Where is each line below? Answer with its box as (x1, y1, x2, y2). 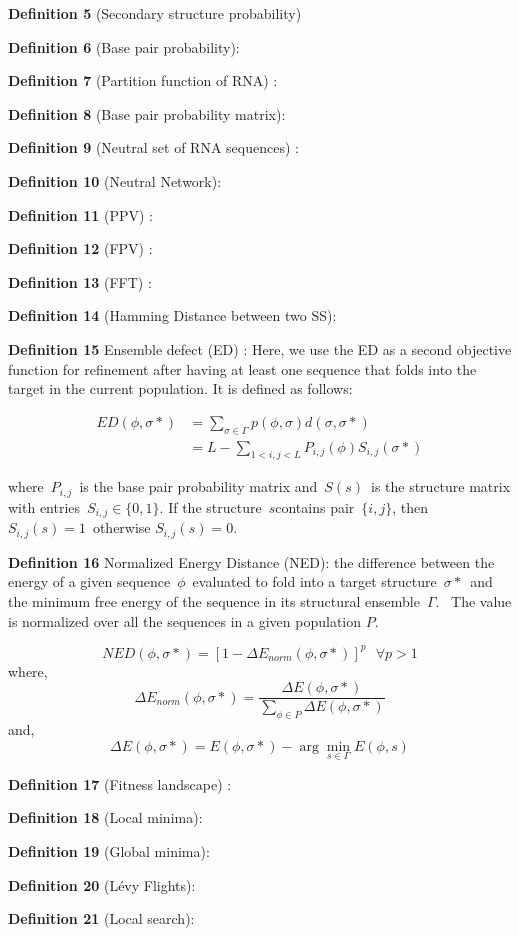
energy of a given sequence (8, 571, 171, 592)
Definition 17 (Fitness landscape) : (8, 773, 232, 794)
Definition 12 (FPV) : (8, 238, 153, 259)
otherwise (92, 517, 151, 538)
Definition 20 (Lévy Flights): (8, 874, 196, 895)
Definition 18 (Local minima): (8, 807, 203, 828)
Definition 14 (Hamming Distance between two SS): (8, 305, 337, 326)
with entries (8, 496, 81, 517)
